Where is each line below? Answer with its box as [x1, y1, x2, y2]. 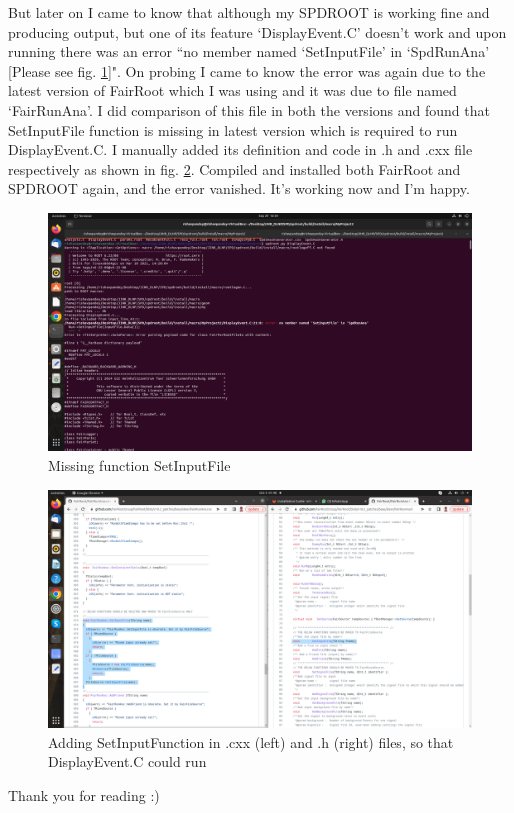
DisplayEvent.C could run [48, 751, 207, 772]
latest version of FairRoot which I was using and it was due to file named [8, 80, 457, 101]
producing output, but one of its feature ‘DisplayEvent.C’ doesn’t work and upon [8, 21, 507, 42]
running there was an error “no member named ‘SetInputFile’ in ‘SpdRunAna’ [8, 41, 490, 62]
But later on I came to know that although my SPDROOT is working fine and [8, 2, 490, 22]
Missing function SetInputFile [48, 455, 231, 476]
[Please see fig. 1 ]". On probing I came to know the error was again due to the [8, 60, 486, 81]
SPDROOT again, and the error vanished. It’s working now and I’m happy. [8, 178, 470, 199]
